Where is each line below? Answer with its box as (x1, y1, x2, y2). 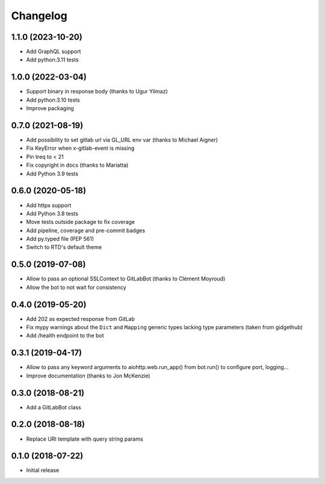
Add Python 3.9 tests (26, 170, 78, 177)
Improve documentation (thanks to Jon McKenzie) (26, 372, 150, 379)
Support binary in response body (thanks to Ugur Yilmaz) (26, 88, 168, 95)
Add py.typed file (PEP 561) (26, 235, 94, 243)
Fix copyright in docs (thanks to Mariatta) (26, 161, 129, 169)
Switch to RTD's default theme (26, 244, 102, 251)
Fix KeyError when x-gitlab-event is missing (26, 144, 135, 152)
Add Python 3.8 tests (26, 209, 78, 217)
